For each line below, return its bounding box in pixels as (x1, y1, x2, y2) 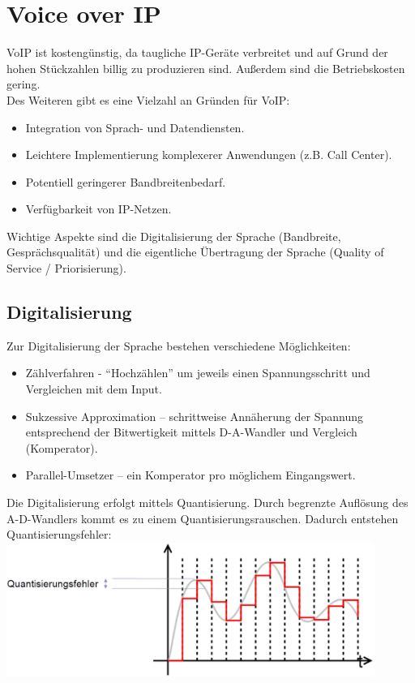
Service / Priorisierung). (6, 260, 126, 277)
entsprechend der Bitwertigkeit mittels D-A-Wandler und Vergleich (25, 423, 357, 440)
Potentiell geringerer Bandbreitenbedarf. (25, 173, 226, 190)
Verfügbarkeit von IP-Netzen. (25, 200, 172, 217)
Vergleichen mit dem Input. (25, 380, 162, 397)
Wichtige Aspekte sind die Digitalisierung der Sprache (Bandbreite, (6, 227, 341, 244)
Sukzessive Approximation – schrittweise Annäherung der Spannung (25, 407, 364, 424)
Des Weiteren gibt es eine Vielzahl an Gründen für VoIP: (6, 91, 290, 108)
